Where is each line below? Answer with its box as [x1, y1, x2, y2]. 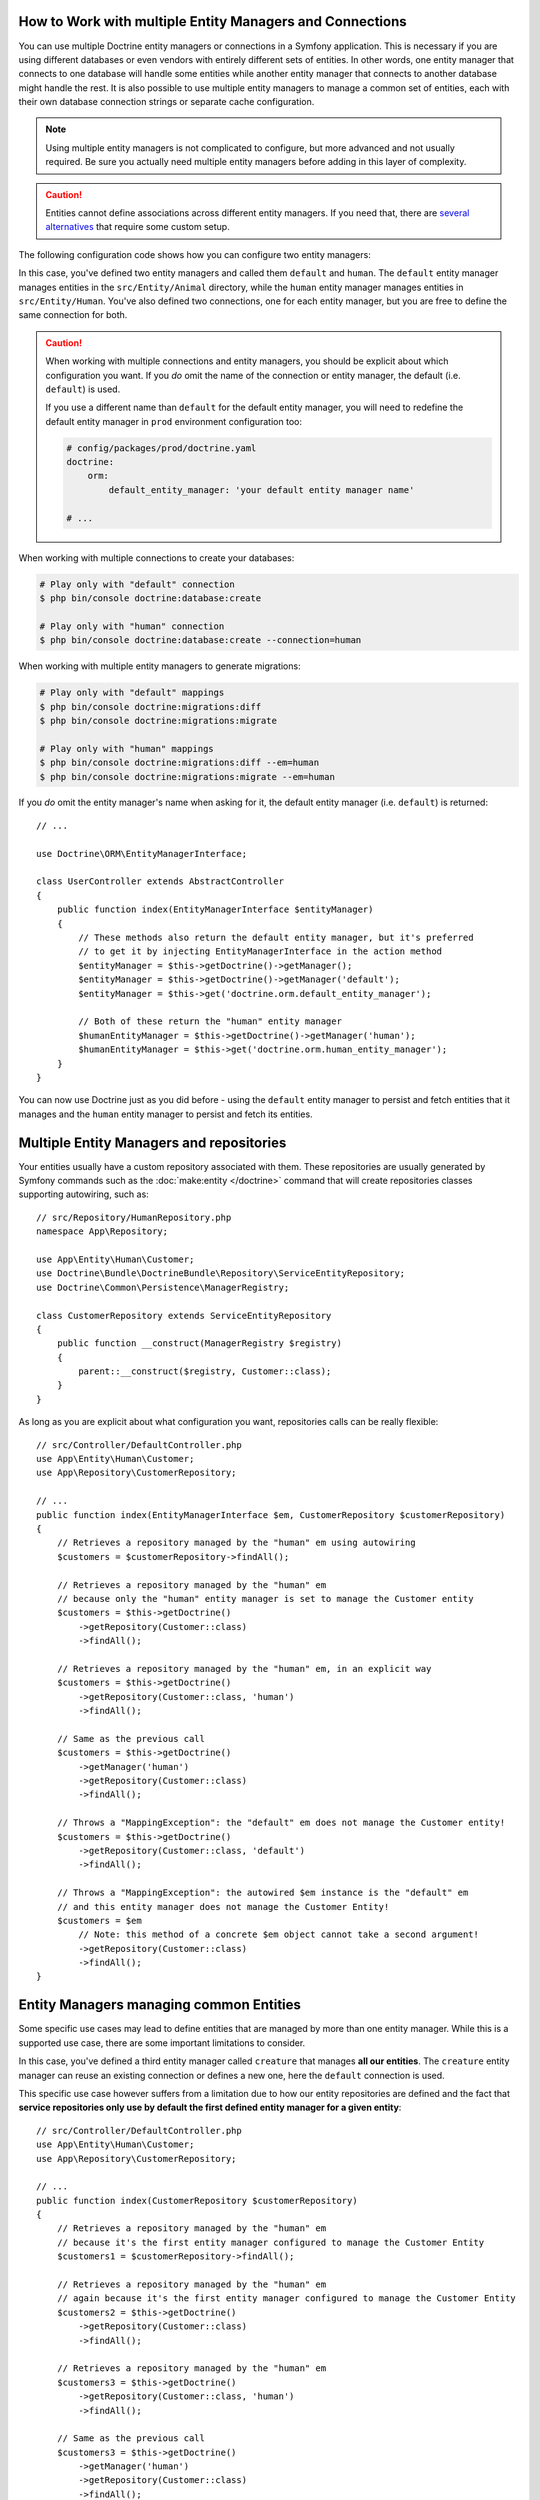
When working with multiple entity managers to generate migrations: [18, 660, 301, 672]
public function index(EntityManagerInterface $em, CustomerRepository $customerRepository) [36, 1509, 506, 1520]
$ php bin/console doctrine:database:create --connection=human [39, 635, 362, 646]
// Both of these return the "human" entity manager [78, 1016, 342, 1027]
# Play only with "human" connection [39, 620, 225, 632]
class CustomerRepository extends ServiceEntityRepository [36, 1310, 332, 1321]
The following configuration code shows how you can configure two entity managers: [18, 248, 372, 260]
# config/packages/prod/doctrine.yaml [66, 442, 257, 454]
